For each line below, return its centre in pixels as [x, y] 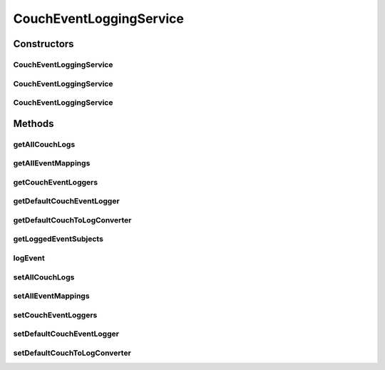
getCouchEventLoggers [56, 182]
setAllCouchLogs [44, 277]
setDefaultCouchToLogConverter [72, 353]
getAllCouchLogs [44, 144]
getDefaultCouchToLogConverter [72, 220]
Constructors [43, 44]
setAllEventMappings [51, 296]
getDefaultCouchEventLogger [67, 201]
